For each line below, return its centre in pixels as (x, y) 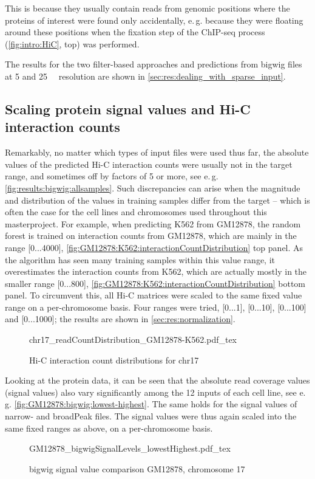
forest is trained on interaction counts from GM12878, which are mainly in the (151, 236)
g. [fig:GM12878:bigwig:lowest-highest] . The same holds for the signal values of (151, 404)
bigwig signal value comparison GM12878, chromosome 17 (137, 468)
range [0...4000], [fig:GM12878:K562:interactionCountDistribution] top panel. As (154, 247)
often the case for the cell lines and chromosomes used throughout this (136, 212)
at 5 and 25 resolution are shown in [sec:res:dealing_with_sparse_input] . (145, 76)
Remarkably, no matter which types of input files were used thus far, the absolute (157, 152)
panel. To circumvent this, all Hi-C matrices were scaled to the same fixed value (154, 295)
